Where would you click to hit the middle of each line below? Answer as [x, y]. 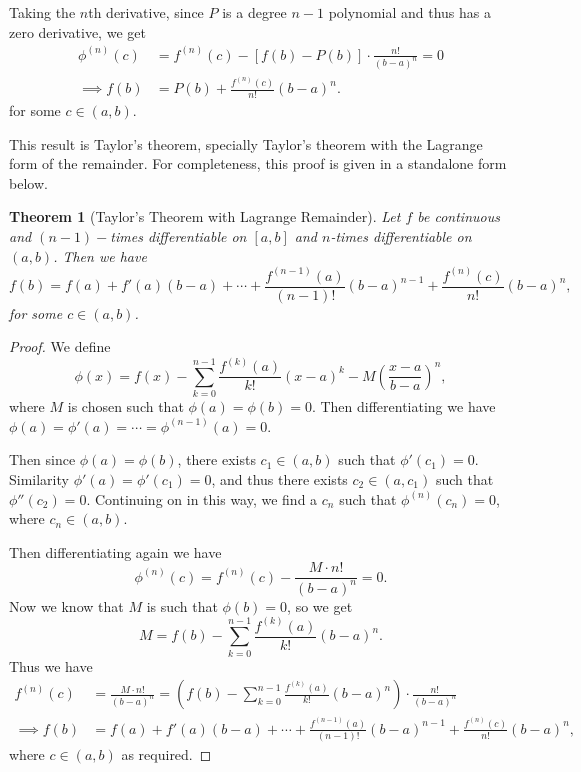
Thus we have [51, 665]
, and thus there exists [279, 478]
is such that [182, 605]
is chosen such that [125, 406]
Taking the [42, 12]
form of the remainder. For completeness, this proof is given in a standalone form [258, 163]
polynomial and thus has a [410, 12]
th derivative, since [146, 12]
